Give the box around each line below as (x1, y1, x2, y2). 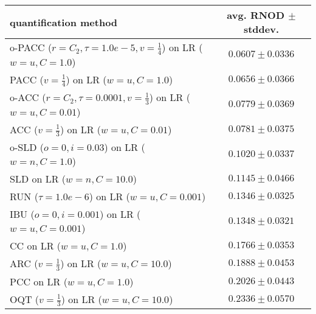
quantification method (10, 15, 118, 29)
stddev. (243, 22, 280, 36)
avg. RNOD (227, 8, 285, 22)
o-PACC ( (10, 40, 52, 54)
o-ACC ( (10, 90, 46, 105)
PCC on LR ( (10, 274, 67, 288)
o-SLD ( (10, 140, 44, 155)
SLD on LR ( (10, 172, 66, 186)
